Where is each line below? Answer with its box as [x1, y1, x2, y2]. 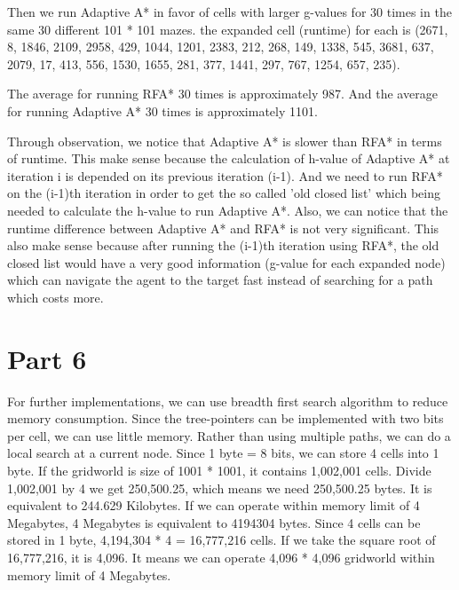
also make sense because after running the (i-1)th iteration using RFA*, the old [7, 236, 439, 255]
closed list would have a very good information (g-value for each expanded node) [7, 253, 446, 271]
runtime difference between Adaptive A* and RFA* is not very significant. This [7, 218, 439, 237]
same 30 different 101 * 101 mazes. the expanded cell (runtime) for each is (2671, [7, 20, 448, 38]
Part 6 [7, 340, 87, 376]
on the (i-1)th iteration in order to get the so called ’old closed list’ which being [7, 184, 441, 202]
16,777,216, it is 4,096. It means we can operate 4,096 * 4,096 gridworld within [7, 547, 435, 566]
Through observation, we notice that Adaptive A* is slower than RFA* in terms [7, 131, 442, 150]
